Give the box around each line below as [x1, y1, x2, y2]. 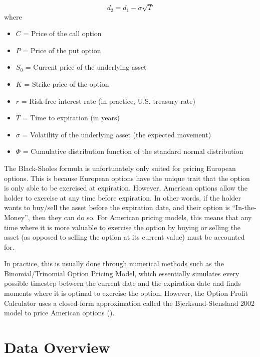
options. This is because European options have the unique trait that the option [4, 172, 250, 183]
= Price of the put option [23, 45, 101, 55]
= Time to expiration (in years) [22, 112, 120, 123]
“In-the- [232, 202, 256, 213]
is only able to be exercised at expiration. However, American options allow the [4, 183, 248, 193]
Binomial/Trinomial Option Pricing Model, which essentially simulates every [4, 268, 239, 278]
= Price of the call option [23, 28, 102, 39]
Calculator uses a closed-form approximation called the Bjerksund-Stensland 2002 [4, 297, 255, 308]
